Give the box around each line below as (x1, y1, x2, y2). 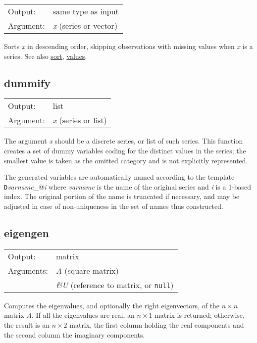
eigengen (4, 225, 49, 240)
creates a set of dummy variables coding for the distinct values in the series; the (4, 145, 246, 155)
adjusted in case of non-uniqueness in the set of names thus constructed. (4, 201, 223, 211)
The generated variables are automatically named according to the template (4, 172, 235, 182)
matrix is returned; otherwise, (154, 310, 245, 320)
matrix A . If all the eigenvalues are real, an (4, 310, 135, 320)
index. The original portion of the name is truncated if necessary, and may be (4, 191, 240, 201)
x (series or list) (52, 114, 107, 126)
